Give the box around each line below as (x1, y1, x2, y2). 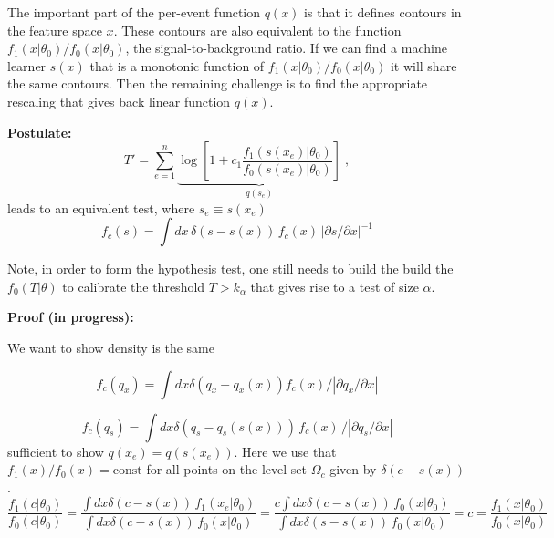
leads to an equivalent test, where (7, 198, 195, 217)
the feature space (7, 20, 102, 39)
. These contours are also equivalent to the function (113, 20, 402, 39)
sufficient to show (7, 441, 104, 460)
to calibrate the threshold (62, 276, 205, 295)
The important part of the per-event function (7, 3, 261, 21)
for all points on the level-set (146, 460, 307, 479)
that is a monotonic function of (89, 56, 265, 75)
